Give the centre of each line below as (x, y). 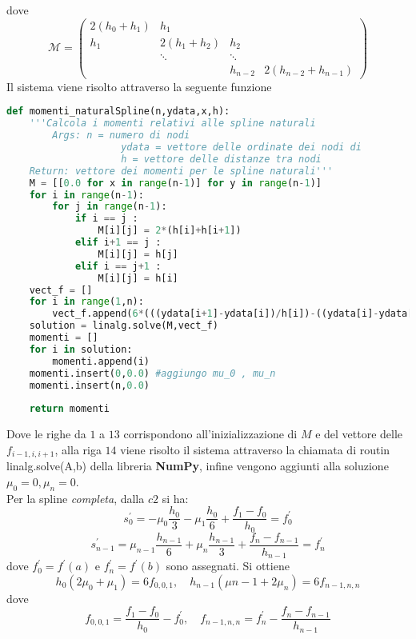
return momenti (69, 409)
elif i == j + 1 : (118, 266)
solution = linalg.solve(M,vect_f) (124, 326)
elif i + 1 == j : (118, 242)
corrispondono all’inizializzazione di (210, 434)
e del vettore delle (359, 434)
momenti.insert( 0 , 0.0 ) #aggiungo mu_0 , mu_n (152, 373)
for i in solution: (81, 349)
